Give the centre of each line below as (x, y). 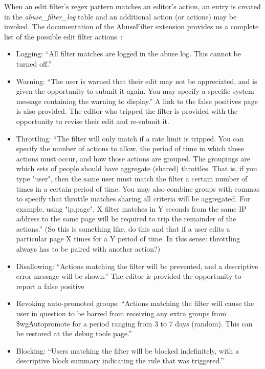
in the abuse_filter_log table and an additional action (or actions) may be (120, 16)
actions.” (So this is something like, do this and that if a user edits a (123, 228)
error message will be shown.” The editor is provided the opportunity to (129, 276)
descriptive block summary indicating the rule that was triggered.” (120, 361)
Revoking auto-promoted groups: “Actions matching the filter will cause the (135, 303)
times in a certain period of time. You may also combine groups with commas (138, 188)
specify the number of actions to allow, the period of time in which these (130, 148)
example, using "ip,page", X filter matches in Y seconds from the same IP (131, 208)
